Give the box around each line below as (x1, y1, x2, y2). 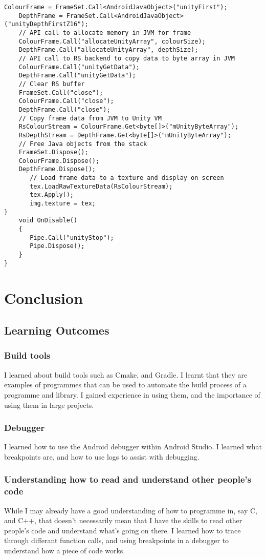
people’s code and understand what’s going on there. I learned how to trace (4, 525, 241, 535)
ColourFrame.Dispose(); (18, 157, 100, 164)
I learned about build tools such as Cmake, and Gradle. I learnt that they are (4, 369, 248, 380)
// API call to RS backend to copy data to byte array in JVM (18, 54, 235, 62)
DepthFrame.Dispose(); (18, 165, 96, 173)
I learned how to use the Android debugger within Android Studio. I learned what (4, 441, 262, 452)
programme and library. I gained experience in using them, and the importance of (4, 389, 260, 400)
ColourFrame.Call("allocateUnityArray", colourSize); (18, 37, 206, 45)
